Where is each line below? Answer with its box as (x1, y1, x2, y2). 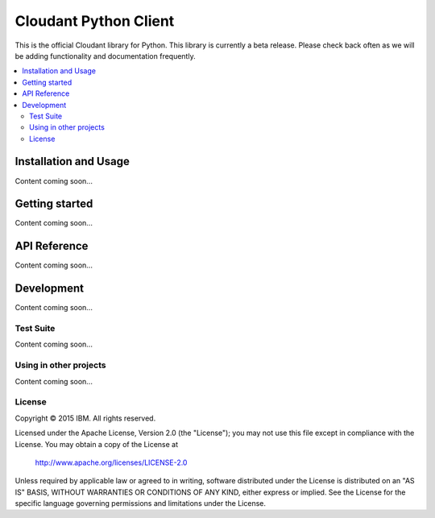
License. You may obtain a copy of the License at (14, 439, 179, 449)
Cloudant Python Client (14, 12, 175, 30)
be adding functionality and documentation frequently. (14, 51, 197, 60)
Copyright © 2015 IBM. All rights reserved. (14, 413, 156, 423)
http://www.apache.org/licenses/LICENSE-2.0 (35, 458, 188, 467)
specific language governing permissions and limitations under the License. (14, 499, 266, 508)
